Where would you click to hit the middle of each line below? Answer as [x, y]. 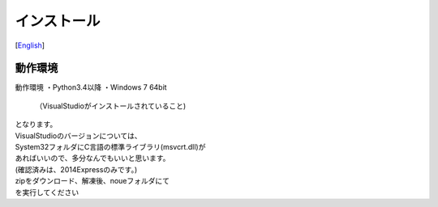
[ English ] [30, 45]
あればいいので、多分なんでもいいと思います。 [92, 158]
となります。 [36, 125]
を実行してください [47, 192]
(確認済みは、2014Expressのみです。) [76, 169]
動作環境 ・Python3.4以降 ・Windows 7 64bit [91, 87]
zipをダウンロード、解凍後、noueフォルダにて [92, 181]
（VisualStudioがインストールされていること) [111, 106]
